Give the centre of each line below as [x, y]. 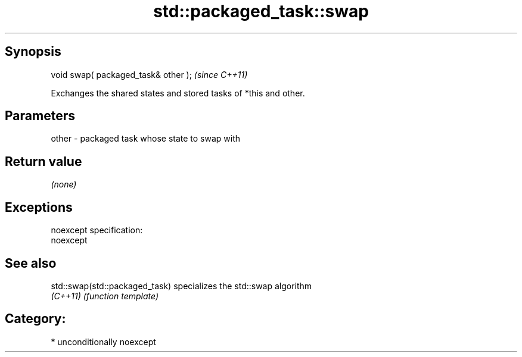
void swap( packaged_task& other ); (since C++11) [149, 74]
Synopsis [33, 52]
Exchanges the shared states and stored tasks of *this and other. [178, 93]
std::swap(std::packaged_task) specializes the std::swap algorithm [181, 286]
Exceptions [39, 207]
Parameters [40, 116]
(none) [64, 184]
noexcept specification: [97, 230]
